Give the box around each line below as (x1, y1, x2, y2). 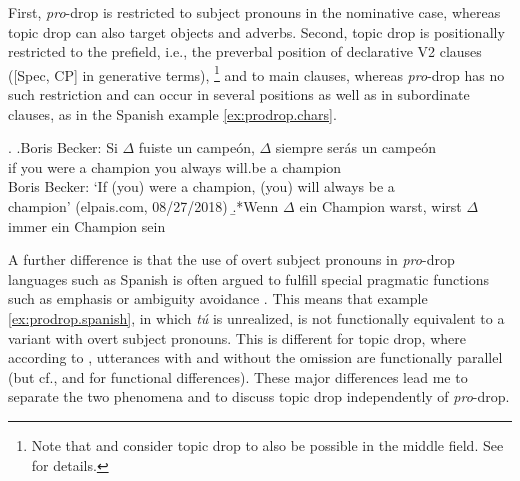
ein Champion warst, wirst (299, 196, 462, 216)
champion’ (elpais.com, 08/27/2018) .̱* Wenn (8, 196, 279, 216)
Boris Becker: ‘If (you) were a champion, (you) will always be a (8, 176, 395, 197)
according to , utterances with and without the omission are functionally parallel (8, 347, 503, 368)
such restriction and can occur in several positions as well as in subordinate (8, 84, 470, 105)
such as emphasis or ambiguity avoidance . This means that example (8, 288, 428, 309)
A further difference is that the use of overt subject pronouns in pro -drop (8, 249, 455, 270)
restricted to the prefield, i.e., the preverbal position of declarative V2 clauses (8, 41, 482, 62)
